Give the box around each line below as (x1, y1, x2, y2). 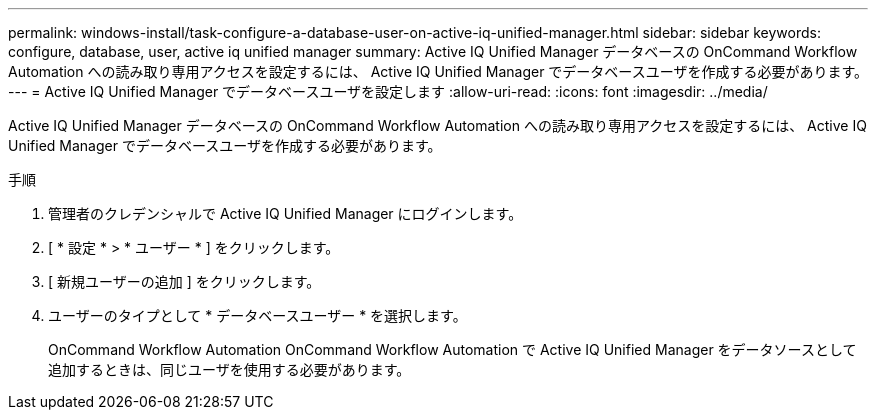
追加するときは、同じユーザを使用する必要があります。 (48, 361, 411, 378)
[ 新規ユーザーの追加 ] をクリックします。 (48, 273, 321, 290)
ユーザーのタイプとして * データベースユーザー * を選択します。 (48, 307, 467, 324)
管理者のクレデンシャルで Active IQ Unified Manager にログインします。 (48, 205, 523, 222)
